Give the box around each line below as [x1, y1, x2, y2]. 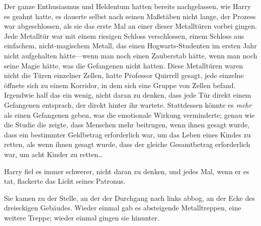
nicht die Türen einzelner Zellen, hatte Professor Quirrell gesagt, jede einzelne [4, 70, 244, 81]
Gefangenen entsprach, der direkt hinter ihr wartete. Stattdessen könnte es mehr [4, 99, 252, 110]
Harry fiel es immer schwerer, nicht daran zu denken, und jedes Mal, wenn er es [4, 166, 249, 176]
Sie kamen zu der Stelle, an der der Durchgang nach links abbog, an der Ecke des [4, 192, 255, 203]
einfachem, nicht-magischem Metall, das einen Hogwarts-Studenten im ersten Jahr [4, 40, 257, 51]
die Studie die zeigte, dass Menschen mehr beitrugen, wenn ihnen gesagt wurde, [4, 119, 250, 130]
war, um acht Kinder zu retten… [4, 148, 103, 159]
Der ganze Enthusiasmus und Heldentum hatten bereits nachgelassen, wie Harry [4, 1, 251, 11]
